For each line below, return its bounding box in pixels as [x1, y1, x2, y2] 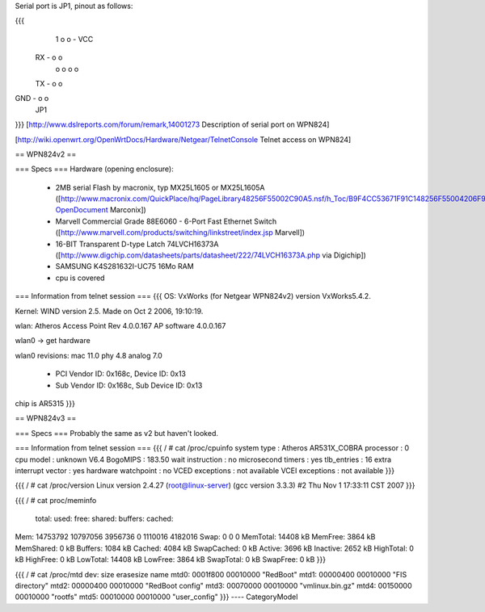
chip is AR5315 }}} [15, 398, 76, 408]
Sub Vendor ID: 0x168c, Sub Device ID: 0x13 [55, 380, 203, 390]
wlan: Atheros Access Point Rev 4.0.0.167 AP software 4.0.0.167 [15, 321, 226, 330]
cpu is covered [55, 273, 105, 283]
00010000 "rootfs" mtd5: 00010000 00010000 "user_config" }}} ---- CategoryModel [15, 592, 298, 602]
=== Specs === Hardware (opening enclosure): [15, 164, 174, 174]
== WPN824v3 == [15, 413, 77, 423]
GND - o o [15, 94, 49, 103]
